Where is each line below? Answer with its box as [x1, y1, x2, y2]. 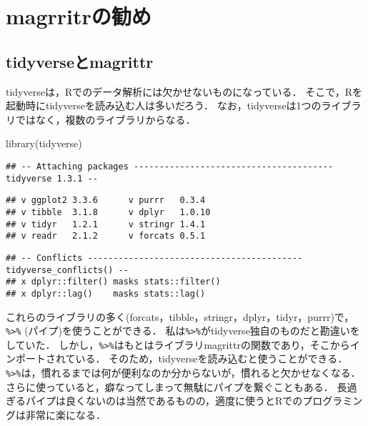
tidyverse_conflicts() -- [6, 264, 129, 275]
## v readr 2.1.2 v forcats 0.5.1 [6, 231, 206, 242]
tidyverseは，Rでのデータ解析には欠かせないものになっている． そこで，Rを [6, 84, 362, 99]
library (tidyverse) [6, 136, 82, 151]
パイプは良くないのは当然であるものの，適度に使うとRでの [25, 393, 303, 408]
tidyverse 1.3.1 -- [6, 173, 98, 184]
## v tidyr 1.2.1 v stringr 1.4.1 [6, 219, 206, 229]
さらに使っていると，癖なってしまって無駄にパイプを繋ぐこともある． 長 [6, 379, 347, 394]
